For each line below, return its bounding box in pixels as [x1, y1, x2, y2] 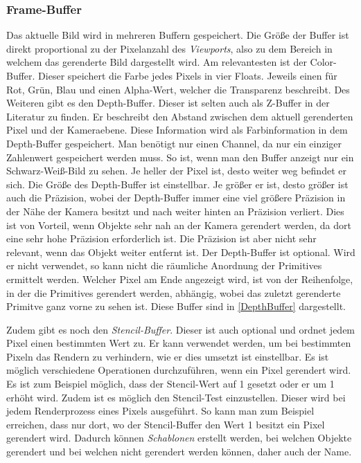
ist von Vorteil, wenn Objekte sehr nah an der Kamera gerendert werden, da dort [6, 217, 351, 232]
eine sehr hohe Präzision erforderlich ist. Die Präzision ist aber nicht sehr [6, 231, 317, 246]
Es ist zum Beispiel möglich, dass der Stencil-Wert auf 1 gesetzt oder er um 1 [6, 376, 335, 391]
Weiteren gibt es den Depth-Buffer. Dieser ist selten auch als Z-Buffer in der [6, 96, 330, 110]
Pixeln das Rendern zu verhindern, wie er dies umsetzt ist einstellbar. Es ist [6, 349, 329, 363]
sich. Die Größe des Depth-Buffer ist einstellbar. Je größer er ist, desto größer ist [6, 176, 349, 191]
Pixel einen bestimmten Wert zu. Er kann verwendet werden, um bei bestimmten [6, 336, 351, 350]
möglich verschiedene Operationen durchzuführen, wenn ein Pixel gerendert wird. [6, 363, 351, 377]
